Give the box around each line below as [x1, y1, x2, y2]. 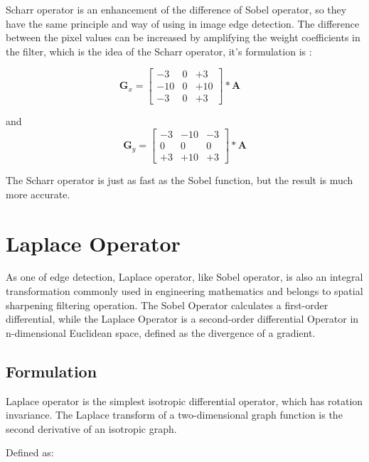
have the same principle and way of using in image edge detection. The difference [6, 16, 360, 31]
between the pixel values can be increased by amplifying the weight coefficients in [6, 30, 360, 45]
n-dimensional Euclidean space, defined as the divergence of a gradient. [6, 325, 316, 340]
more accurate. [6, 186, 70, 201]
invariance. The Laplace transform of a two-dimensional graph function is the [6, 407, 343, 422]
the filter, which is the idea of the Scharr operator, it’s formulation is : [6, 43, 312, 58]
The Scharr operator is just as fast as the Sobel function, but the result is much [6, 173, 353, 188]
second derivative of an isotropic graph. [6, 421, 177, 436]
